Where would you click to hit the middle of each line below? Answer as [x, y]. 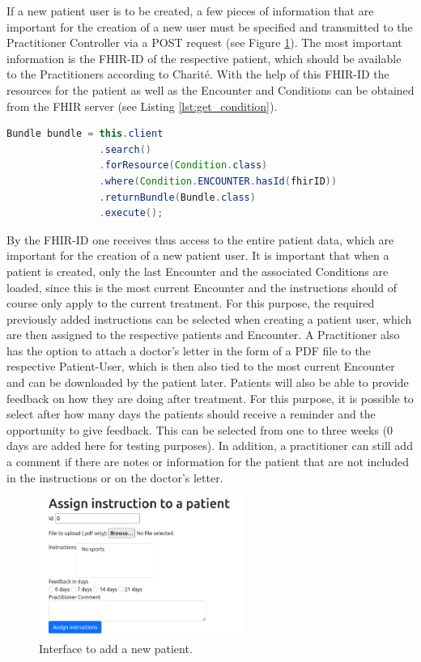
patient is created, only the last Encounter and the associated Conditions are [198, 271]
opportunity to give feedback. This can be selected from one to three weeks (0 [200, 429]
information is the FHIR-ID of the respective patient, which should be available [204, 58]
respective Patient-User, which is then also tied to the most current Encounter [201, 366]
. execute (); [131, 213]
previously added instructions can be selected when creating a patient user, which [209, 318]
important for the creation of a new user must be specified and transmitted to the [210, 26]
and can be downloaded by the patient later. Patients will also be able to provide [208, 382]
